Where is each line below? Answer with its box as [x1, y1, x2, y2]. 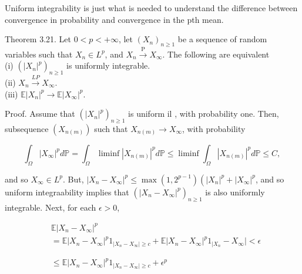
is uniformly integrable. [66, 59, 150, 72]
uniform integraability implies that [5, 185, 129, 198]
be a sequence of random [177, 33, 267, 45]
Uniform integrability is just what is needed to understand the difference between [5, 2, 298, 13]
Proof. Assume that [5, 107, 75, 120]
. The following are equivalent [162, 48, 270, 60]
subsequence [5, 122, 49, 134]
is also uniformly [205, 185, 265, 198]
